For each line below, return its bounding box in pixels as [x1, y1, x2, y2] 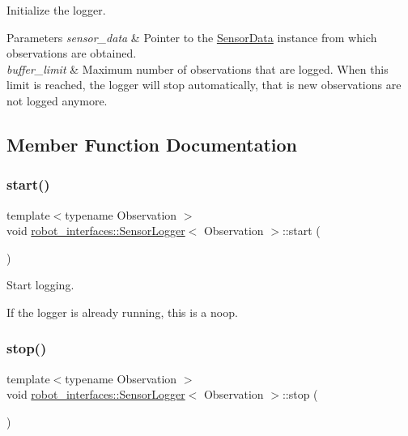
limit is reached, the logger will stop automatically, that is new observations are [6, 76, 402, 93]
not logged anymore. [6, 92, 108, 109]
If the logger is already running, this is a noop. [6, 303, 238, 320]
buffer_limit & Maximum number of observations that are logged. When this [6, 60, 389, 77]
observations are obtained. [6, 45, 137, 62]
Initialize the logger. [6, 2, 106, 18]
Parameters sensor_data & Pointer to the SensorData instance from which [6, 28, 377, 45]
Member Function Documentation [6, 131, 298, 156]
